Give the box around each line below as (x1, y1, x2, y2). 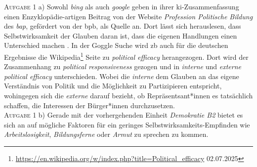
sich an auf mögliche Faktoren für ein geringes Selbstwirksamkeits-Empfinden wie (4, 119, 250, 129)
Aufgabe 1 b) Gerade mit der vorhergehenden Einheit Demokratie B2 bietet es (4, 110, 243, 120)
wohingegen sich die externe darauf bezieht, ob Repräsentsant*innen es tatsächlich (4, 90, 253, 100)
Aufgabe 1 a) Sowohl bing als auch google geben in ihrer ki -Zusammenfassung (4, 1, 239, 11)
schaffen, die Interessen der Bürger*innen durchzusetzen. (4, 100, 175, 110)
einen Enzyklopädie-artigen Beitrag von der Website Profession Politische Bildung (4, 11, 253, 21)
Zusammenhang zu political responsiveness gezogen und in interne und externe (4, 61, 241, 72)
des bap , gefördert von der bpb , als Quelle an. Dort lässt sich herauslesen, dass (4, 21, 241, 31)
